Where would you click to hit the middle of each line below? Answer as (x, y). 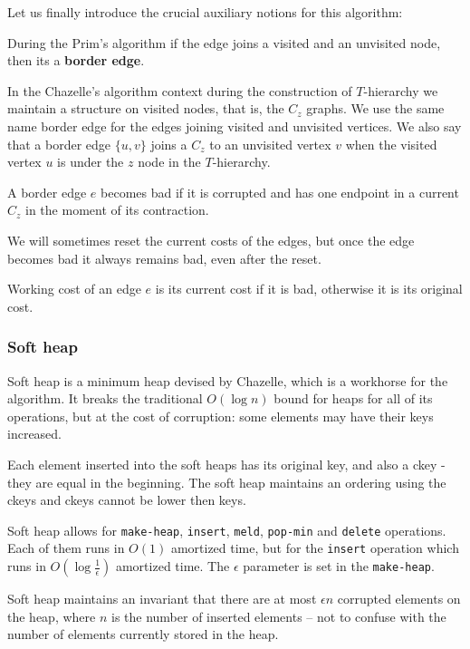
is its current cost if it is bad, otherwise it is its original (309, 289)
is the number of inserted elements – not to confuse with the (278, 616)
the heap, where (52, 616)
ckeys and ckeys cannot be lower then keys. (127, 500)
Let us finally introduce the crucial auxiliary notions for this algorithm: (205, 12)
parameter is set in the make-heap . (339, 566)
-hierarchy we (401, 90)
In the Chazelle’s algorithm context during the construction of (180, 90)
